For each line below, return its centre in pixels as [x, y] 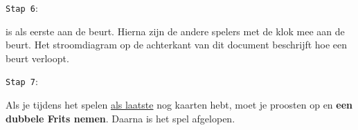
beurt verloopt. [37, 58]
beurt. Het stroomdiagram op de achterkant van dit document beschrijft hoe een [177, 45]
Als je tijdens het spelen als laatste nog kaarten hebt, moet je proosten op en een [179, 105]
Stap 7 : [22, 81]
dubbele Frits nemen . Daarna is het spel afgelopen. [120, 118]
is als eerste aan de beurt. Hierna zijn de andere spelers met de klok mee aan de [175, 31]
